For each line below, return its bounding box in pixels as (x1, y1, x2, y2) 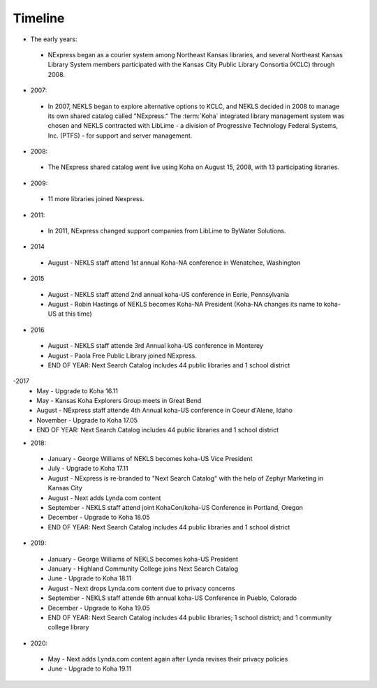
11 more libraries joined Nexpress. (47, 195, 145, 203)
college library (47, 623, 89, 631)
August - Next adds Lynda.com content (47, 493, 161, 502)
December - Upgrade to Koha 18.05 (47, 513, 150, 522)
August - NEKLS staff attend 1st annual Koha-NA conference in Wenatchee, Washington (47, 258, 301, 267)
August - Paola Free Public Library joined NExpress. (47, 351, 197, 360)
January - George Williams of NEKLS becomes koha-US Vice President (47, 455, 253, 463)
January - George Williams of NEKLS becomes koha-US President (47, 555, 239, 563)
